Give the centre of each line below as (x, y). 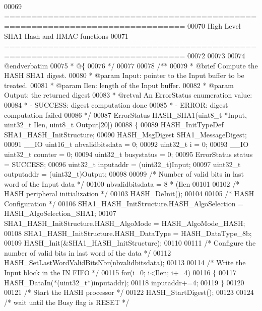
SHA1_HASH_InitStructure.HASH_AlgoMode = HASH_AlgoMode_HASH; (125, 223)
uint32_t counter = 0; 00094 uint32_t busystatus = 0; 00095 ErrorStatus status (128, 154)
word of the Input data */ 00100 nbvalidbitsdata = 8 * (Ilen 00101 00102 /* (122, 183)
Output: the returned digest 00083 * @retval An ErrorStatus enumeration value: (128, 95)
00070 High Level (214, 26)
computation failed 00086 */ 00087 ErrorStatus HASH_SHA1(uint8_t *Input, (125, 114)
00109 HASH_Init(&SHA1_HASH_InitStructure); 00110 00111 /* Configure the (130, 243)
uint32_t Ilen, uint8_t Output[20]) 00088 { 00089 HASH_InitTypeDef (114, 125)
